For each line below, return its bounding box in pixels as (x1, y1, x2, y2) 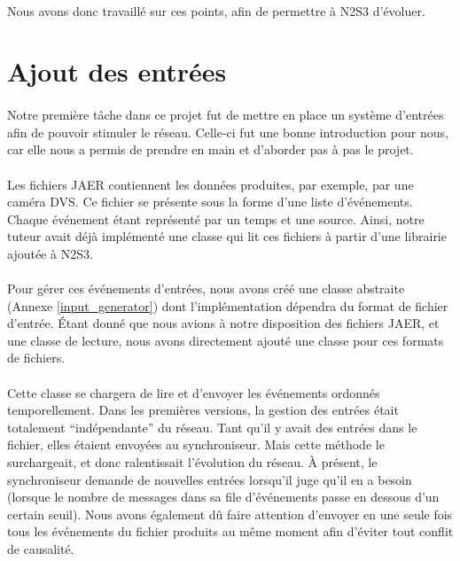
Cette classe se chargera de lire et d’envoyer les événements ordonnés (7, 383, 380, 401)
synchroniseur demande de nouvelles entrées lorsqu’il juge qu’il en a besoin (7, 470, 412, 488)
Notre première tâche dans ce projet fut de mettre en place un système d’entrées (7, 105, 444, 124)
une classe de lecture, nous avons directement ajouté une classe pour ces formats (7, 331, 444, 349)
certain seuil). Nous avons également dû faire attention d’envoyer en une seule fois (7, 504, 453, 523)
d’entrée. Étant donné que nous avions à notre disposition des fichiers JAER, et (7, 314, 440, 332)
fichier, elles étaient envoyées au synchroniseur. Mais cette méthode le (7, 435, 385, 454)
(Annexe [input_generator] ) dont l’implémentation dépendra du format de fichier (7, 296, 448, 315)
